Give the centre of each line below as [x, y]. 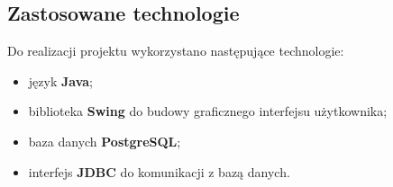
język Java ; [60, 80]
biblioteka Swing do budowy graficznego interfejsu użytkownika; [208, 111]
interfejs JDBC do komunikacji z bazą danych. [159, 171]
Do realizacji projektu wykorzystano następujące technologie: [176, 51]
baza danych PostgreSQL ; [105, 141]
